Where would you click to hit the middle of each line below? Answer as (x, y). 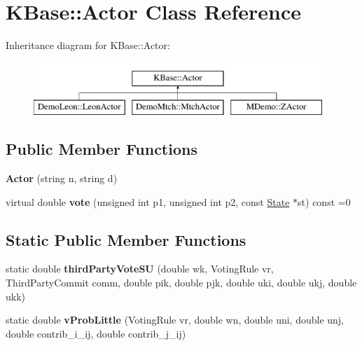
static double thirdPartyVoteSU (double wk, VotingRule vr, (140, 269)
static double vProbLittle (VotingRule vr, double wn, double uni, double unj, (175, 320)
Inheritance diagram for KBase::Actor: (88, 45)
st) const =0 (324, 201)
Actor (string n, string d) (62, 178)
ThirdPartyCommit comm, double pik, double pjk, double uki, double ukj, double (181, 283)
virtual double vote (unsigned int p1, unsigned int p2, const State (148, 201)
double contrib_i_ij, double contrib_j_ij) (96, 333)
